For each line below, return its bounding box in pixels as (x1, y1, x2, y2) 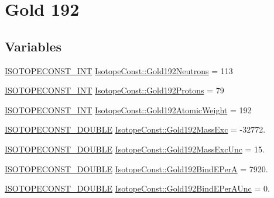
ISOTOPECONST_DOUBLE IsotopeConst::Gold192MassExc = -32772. (5, 123, 266, 136)
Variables (5, 37, 62, 55)
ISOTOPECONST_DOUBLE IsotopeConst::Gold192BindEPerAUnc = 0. (5, 182, 270, 194)
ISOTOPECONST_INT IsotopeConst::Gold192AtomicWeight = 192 (5, 103, 252, 116)
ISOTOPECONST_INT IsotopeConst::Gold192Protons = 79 (5, 84, 224, 96)
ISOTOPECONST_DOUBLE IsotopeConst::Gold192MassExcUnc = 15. (5, 143, 265, 155)
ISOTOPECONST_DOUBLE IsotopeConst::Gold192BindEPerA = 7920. (5, 162, 268, 175)
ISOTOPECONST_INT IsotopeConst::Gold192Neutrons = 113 (5, 64, 233, 77)
